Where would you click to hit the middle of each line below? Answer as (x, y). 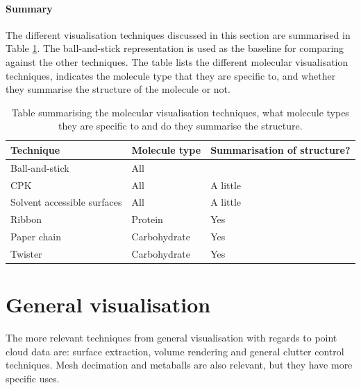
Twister (26, 254)
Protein (147, 219)
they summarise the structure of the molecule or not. (118, 89)
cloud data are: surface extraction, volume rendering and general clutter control (175, 351)
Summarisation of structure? (280, 149)
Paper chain (36, 237)
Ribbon (26, 219)
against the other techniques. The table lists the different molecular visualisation (177, 61)
